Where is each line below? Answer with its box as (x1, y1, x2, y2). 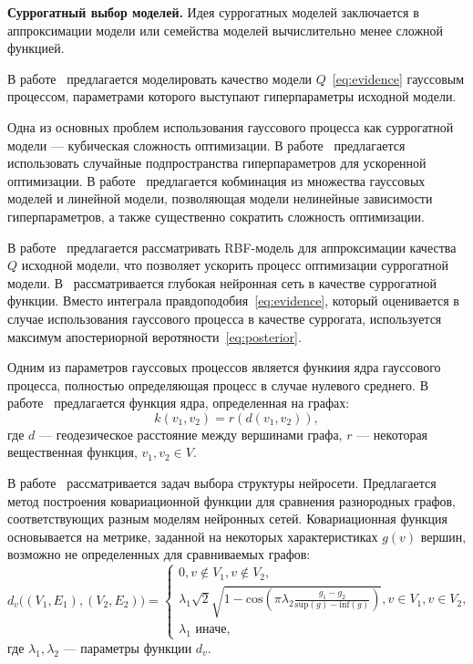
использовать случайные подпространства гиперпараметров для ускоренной (7, 153, 427, 172)
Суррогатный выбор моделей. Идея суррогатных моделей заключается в (7, 3, 419, 21)
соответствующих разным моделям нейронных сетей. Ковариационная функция (7, 509, 447, 528)
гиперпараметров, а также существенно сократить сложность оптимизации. (7, 206, 425, 225)
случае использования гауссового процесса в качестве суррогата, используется (7, 308, 442, 327)
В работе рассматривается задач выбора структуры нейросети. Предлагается (7, 473, 437, 493)
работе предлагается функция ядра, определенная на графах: (7, 393, 350, 412)
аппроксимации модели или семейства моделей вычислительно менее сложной (7, 20, 444, 39)
